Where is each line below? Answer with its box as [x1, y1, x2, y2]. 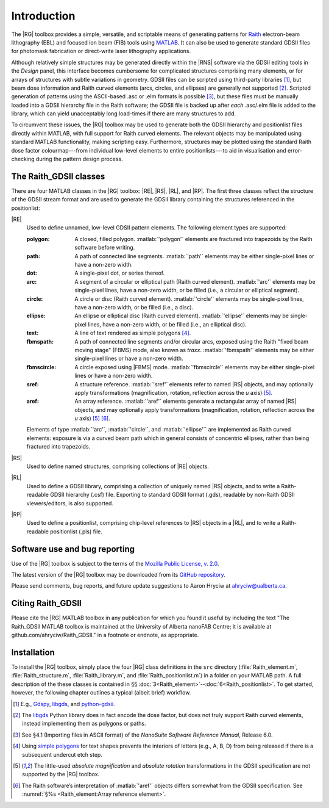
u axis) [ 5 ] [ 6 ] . [74, 415, 110, 422]
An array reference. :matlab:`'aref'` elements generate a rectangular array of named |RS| [74, 397, 297, 405]
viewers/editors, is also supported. [26, 499, 114, 507]
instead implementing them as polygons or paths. [22, 720, 146, 727]
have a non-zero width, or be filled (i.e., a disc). [74, 304, 194, 311]
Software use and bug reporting [11, 544, 135, 554]
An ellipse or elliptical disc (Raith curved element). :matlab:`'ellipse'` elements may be [74, 312, 289, 320]
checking [11, 156, 35, 163]
